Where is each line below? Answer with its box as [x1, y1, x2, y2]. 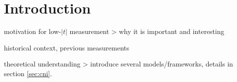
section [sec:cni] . [4, 68, 52, 78]
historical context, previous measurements [4, 42, 129, 52]
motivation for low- [4, 26, 62, 36]
